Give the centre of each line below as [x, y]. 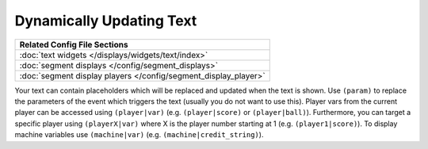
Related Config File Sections [74, 44]
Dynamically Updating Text [106, 21]
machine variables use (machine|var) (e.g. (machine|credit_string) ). [139, 135]
